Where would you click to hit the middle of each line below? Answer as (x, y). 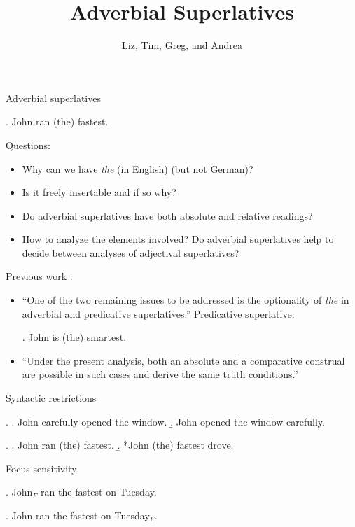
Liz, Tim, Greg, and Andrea (182, 45)
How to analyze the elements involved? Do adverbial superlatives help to (178, 239)
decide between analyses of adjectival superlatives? (131, 252)
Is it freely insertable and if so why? (99, 192)
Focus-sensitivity (41, 468)
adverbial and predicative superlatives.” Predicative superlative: (158, 313)
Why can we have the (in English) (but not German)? (138, 168)
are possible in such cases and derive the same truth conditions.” (160, 374)
